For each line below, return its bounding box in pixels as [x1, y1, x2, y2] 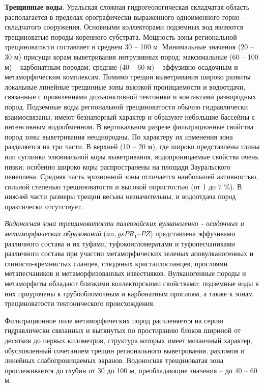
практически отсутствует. [5, 201, 83, 211]
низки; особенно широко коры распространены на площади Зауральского [5, 161, 231, 172]
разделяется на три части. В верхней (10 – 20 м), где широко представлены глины [5, 141, 260, 152]
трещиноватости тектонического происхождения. [5, 298, 155, 309]
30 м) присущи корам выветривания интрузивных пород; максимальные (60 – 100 [5, 51, 258, 62]
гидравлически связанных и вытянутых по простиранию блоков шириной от [5, 325, 241, 336]
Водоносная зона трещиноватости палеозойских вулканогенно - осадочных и [5, 218, 244, 229]
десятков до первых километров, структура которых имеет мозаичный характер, [5, 335, 253, 345]
